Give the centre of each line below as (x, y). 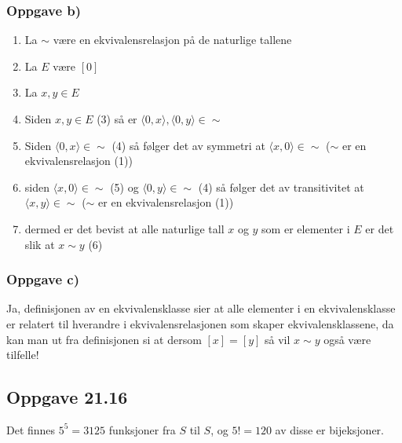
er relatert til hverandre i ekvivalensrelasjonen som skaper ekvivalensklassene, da (200, 323)
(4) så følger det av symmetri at (188, 145)
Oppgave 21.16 (67, 397)
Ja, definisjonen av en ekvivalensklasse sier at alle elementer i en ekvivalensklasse (201, 308)
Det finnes (31, 429)
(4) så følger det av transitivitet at (281, 187)
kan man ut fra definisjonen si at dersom (104, 339)
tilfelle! (23, 355)
